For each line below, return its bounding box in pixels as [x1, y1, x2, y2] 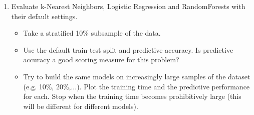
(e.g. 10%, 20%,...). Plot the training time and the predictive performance [23, 81, 250, 91]
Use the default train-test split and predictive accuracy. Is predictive [23, 44, 233, 55]
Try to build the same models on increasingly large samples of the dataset [23, 71, 250, 81]
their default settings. [11, 11, 78, 21]
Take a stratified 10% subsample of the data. [23, 28, 161, 38]
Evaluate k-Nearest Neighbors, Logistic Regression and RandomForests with [11, 1, 245, 11]
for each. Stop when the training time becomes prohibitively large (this [23, 91, 241, 101]
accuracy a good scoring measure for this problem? [23, 54, 179, 65]
